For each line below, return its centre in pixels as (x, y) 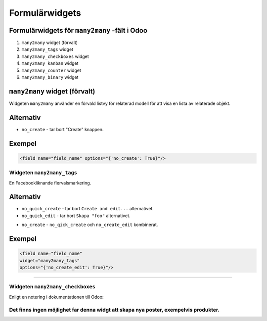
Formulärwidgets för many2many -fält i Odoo (78, 30)
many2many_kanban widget (50, 63)
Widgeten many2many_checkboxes (52, 287)
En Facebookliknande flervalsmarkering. (50, 183)
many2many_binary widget (50, 77)
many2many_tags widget (47, 49)
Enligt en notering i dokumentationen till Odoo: (56, 297)
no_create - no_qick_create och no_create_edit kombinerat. (90, 225)
